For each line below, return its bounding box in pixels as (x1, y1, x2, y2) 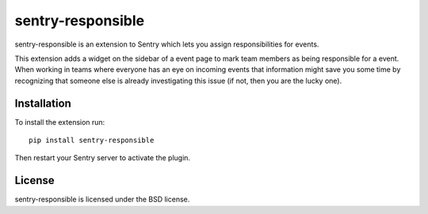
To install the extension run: (14, 117, 105, 126)
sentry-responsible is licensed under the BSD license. (14, 194, 190, 205)
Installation (14, 96, 71, 110)
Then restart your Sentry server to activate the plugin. (14, 153, 190, 163)
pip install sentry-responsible (29, 136, 155, 145)
